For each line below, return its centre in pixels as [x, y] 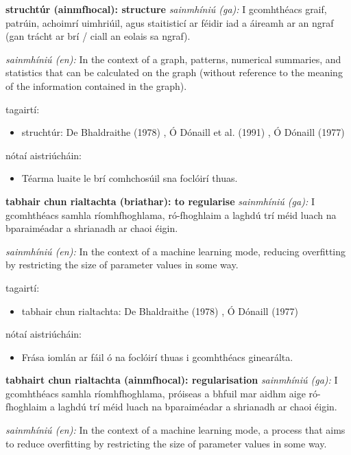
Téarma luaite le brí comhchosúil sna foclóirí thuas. [130, 178]
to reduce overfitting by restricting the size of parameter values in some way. [166, 443]
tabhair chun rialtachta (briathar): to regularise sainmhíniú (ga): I [160, 201]
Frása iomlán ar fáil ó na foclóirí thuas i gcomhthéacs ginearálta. [157, 357]
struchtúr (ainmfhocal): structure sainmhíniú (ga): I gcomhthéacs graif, [166, 9]
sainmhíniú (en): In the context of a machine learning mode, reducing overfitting [176, 251]
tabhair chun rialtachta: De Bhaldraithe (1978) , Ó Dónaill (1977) [160, 311]
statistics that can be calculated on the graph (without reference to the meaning [174, 72]
